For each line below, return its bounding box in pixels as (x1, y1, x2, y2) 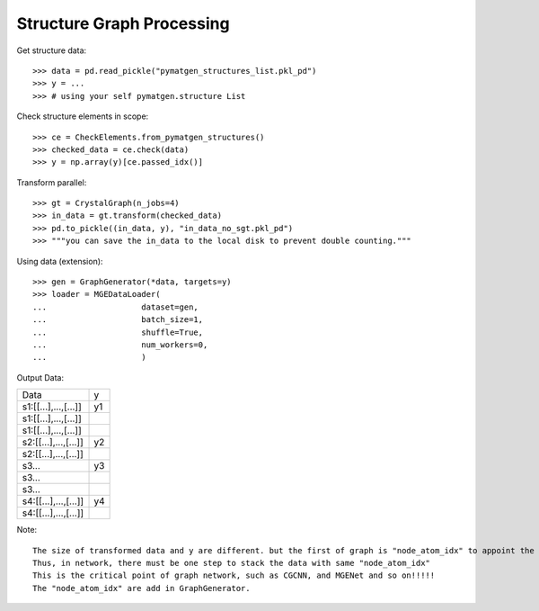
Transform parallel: (16, 176, 87, 188)
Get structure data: (16, 45, 87, 56)
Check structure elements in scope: (16, 111, 149, 121)
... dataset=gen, (32, 301, 199, 312)
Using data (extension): (16, 256, 103, 266)
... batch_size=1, (32, 315, 204, 325)
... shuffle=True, (32, 327, 204, 337)
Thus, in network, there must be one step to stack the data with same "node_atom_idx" (32, 558, 431, 568)
